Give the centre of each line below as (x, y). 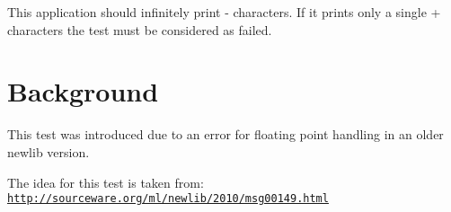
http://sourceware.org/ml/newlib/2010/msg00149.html (168, 199)
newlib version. (49, 151)
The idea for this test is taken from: (106, 182)
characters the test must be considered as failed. (140, 29)
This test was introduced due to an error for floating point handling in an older (225, 134)
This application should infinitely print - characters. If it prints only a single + (224, 12)
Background (83, 91)
